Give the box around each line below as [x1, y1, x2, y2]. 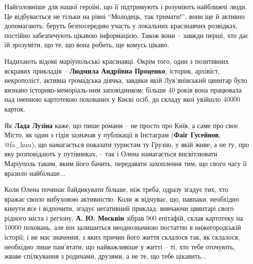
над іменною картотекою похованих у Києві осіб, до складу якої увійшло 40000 [4, 94, 240, 104]
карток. [4, 103, 26, 113]
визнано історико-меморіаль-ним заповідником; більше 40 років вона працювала [4, 84, 242, 94]
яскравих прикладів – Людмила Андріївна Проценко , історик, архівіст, [4, 65, 220, 75]
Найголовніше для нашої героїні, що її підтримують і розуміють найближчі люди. [4, 1, 247, 11]
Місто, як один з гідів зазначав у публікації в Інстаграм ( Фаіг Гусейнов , [4, 130, 221, 140]
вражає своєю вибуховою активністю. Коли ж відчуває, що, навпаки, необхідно [4, 193, 239, 204]
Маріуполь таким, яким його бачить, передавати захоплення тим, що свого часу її [4, 158, 247, 168]
